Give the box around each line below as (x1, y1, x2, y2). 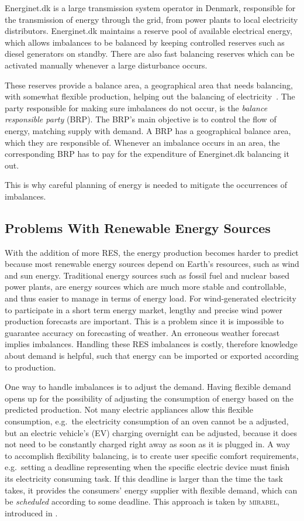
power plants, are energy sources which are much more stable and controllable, (5, 280, 286, 293)
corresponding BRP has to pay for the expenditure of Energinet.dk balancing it (5, 148, 289, 160)
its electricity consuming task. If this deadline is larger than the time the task (5, 472, 283, 484)
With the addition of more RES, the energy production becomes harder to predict (5, 246, 299, 258)
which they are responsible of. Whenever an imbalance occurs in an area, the (5, 136, 280, 148)
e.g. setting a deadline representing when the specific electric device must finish (5, 461, 290, 473)
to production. (5, 361, 56, 373)
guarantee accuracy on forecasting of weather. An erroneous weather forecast (5, 326, 280, 338)
